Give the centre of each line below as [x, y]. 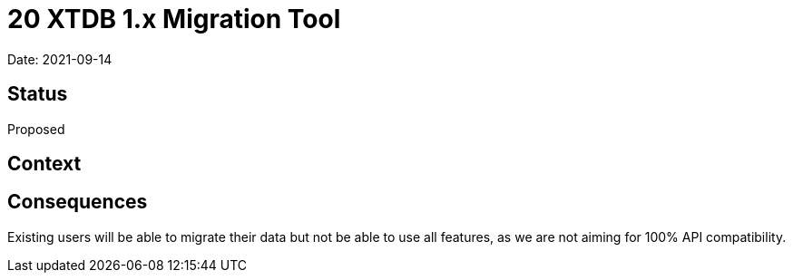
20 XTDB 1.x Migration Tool [174, 19]
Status [38, 94]
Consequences [78, 202]
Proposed [36, 129]
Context [44, 164]
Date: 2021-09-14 [60, 59]
